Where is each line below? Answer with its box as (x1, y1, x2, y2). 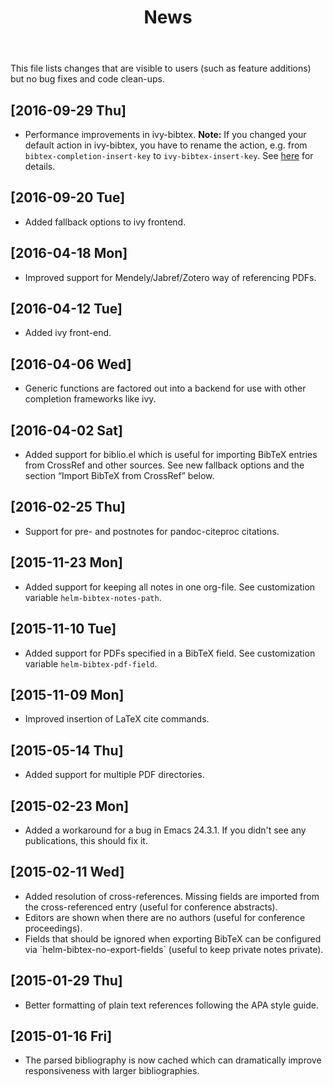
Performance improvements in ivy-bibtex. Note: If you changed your (24, 129, 307, 140)
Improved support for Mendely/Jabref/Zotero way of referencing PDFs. (24, 271, 317, 283)
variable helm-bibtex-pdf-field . (24, 657, 158, 670)
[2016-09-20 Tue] (10, 189, 126, 206)
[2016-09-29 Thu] (10, 102, 127, 119)
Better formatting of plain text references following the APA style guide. (24, 999, 319, 1011)
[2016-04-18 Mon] (10, 245, 128, 262)
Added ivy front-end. (24, 327, 112, 339)
